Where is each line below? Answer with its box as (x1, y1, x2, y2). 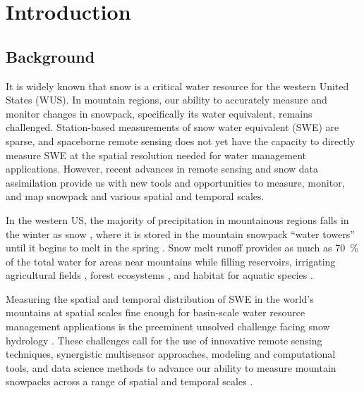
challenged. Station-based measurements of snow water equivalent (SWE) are (6, 120, 339, 135)
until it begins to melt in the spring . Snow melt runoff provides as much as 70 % (6, 240, 358, 255)
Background (6, 45, 95, 67)
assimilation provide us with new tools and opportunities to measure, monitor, (6, 175, 345, 189)
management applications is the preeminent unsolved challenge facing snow (6, 319, 330, 334)
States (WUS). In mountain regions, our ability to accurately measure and (6, 92, 327, 107)
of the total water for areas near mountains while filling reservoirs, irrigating (6, 254, 336, 268)
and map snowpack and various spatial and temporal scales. (6, 189, 265, 204)
